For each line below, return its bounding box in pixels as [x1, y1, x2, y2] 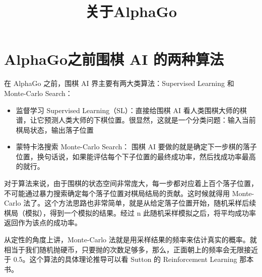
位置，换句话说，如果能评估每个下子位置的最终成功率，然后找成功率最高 [16, 151, 256, 161]
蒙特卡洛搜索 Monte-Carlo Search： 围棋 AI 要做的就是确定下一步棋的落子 [16, 141, 257, 152]
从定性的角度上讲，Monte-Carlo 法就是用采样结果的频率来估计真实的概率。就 [4, 234, 257, 245]
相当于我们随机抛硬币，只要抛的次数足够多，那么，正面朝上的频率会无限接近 [4, 244, 258, 254]
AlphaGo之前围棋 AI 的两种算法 [4, 49, 224, 69]
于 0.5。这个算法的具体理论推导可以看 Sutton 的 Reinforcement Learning [4, 254, 237, 264]
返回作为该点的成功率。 [4, 217, 82, 228]
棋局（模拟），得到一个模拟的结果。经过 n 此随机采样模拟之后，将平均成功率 [4, 207, 256, 218]
